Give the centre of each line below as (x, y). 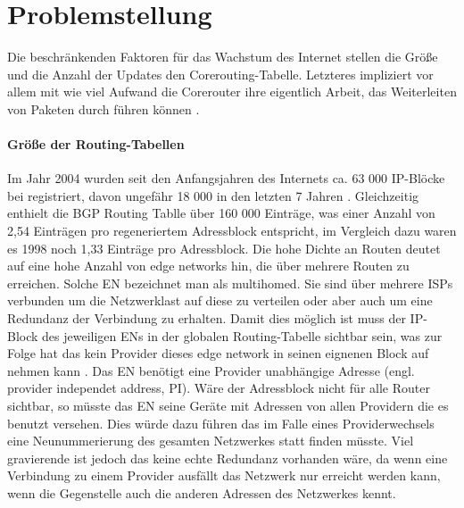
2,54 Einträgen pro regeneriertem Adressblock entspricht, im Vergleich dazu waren (232, 231)
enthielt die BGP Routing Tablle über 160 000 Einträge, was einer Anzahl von (221, 213)
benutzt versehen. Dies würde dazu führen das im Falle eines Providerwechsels (221, 423)
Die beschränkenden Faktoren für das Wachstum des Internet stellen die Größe (223, 57)
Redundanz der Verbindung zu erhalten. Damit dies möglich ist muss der (207, 318)
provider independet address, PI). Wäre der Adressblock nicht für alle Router (219, 388)
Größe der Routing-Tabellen (96, 144)
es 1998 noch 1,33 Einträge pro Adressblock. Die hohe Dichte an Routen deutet (224, 248)
